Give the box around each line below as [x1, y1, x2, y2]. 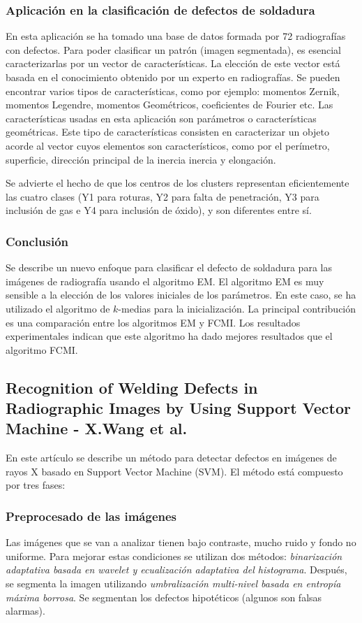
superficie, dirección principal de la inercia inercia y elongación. [6, 152, 276, 166]
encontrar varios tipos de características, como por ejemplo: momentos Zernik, [6, 83, 340, 98]
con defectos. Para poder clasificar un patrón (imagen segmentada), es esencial [6, 42, 341, 57]
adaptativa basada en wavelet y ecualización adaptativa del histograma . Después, [6, 562, 347, 577]
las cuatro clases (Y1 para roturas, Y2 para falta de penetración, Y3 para [6, 189, 319, 203]
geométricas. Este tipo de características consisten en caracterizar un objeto [6, 124, 330, 139]
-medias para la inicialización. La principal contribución [118, 301, 356, 315]
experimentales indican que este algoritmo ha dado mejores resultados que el [6, 329, 333, 343]
